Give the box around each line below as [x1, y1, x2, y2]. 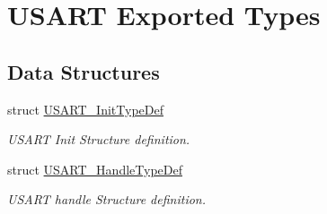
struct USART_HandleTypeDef [7, 159, 182, 178]
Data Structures [7, 57, 160, 85]
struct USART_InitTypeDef [7, 99, 163, 118]
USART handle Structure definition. [7, 190, 207, 209]
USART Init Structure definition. [7, 130, 190, 149]
